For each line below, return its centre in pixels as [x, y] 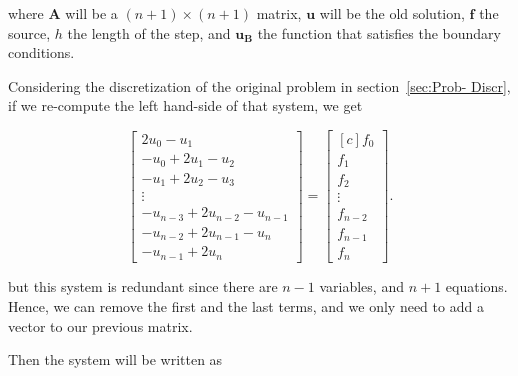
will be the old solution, [392, 13]
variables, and [361, 286]
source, [29, 32]
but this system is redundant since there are [143, 286]
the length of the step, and [149, 32]
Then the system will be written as [115, 359]
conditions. [41, 52]
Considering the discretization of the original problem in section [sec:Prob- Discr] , [259, 85]
